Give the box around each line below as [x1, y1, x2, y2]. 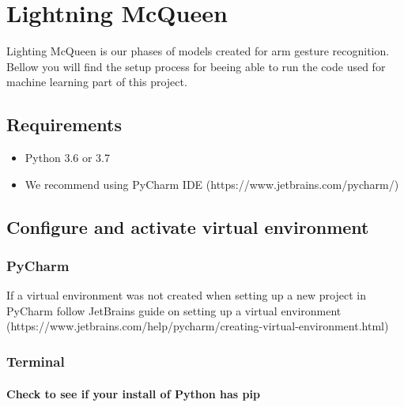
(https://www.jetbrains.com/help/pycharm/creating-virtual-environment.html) [6, 318, 389, 334]
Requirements [6, 112, 122, 137]
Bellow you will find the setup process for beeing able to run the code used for [6, 58, 386, 74]
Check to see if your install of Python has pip [6, 385, 260, 401]
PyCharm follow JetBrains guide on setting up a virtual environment [6, 302, 342, 318]
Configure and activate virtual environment [6, 214, 369, 239]
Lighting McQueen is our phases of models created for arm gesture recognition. [6, 43, 390, 59]
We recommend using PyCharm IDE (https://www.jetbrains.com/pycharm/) [25, 175, 399, 192]
